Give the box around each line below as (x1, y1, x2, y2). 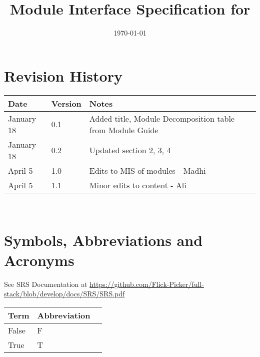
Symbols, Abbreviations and (4, 230, 203, 250)
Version (51, 97, 81, 109)
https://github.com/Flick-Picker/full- (89, 278, 204, 289)
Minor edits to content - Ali (89, 179, 186, 191)
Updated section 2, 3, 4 (89, 144, 171, 156)
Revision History (4, 65, 122, 86)
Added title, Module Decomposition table (89, 112, 234, 124)
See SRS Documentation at (4, 278, 87, 289)
